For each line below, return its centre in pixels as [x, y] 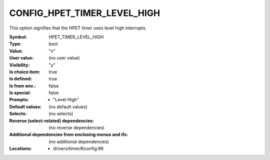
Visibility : [19, 65]
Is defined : [21, 79]
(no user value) [64, 58]
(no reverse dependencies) [76, 128]
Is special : [20, 93]
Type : [15, 44]
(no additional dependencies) [79, 142]
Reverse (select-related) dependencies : [52, 121]
